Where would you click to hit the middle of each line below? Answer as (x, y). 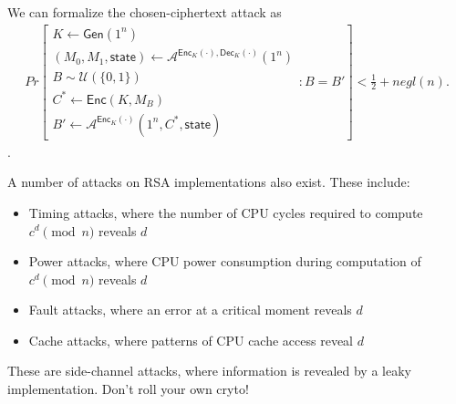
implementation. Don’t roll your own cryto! (128, 389)
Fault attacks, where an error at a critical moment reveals (190, 310)
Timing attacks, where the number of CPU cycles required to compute (226, 212)
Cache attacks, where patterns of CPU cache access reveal (191, 340)
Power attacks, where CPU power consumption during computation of (225, 261)
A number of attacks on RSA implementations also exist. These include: (209, 182)
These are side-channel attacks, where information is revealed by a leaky (209, 371)
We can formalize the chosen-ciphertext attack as (145, 12)
